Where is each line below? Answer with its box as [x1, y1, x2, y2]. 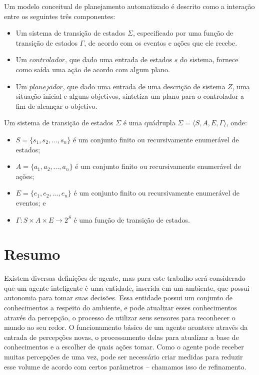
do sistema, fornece [180, 54, 238, 65]
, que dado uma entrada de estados [65, 54, 172, 65]
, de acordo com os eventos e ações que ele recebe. [84, 37, 237, 48]
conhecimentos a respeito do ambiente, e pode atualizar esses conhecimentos [4, 302, 237, 312]
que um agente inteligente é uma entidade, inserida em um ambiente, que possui [4, 282, 249, 293]
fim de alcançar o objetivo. [15, 100, 97, 111]
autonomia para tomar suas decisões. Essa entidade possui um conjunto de [4, 292, 233, 303]
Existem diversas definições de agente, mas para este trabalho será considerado [4, 273, 245, 283]
